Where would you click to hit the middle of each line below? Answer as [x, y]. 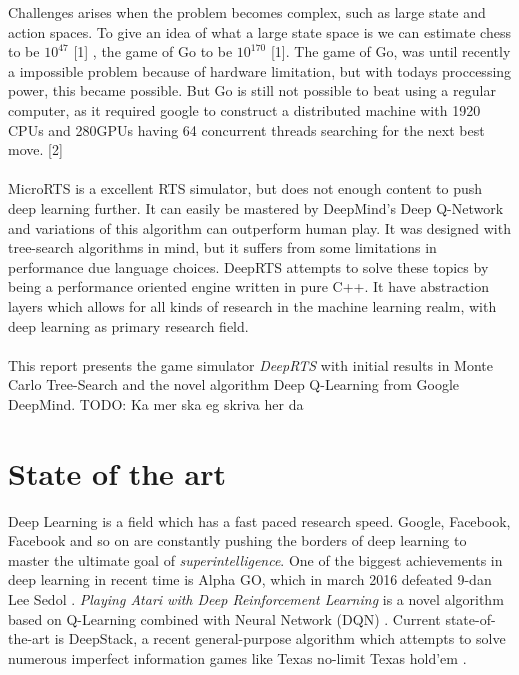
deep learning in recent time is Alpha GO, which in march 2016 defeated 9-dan [250, 579]
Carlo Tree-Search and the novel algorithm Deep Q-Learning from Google [234, 384]
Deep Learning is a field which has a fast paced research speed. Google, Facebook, [259, 520]
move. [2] [35, 149]
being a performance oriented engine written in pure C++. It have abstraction [248, 286]
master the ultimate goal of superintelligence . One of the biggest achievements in [255, 559]
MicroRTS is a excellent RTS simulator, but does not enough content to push [245, 188]
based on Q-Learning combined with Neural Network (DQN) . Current [224, 618]
